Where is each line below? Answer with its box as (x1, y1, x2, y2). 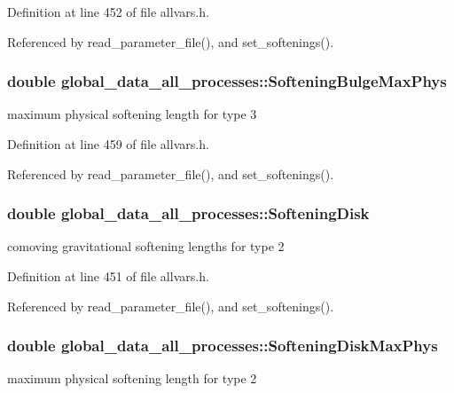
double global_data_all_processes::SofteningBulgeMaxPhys (7, 70, 447, 92)
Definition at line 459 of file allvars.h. (7, 135, 209, 153)
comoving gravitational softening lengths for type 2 (7, 237, 285, 255)
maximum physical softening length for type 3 (7, 105, 257, 123)
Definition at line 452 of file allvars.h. (7, 3, 209, 20)
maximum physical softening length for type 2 (7, 369, 257, 388)
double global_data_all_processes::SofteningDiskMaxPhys (7, 334, 438, 357)
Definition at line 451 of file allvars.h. (7, 267, 209, 285)
